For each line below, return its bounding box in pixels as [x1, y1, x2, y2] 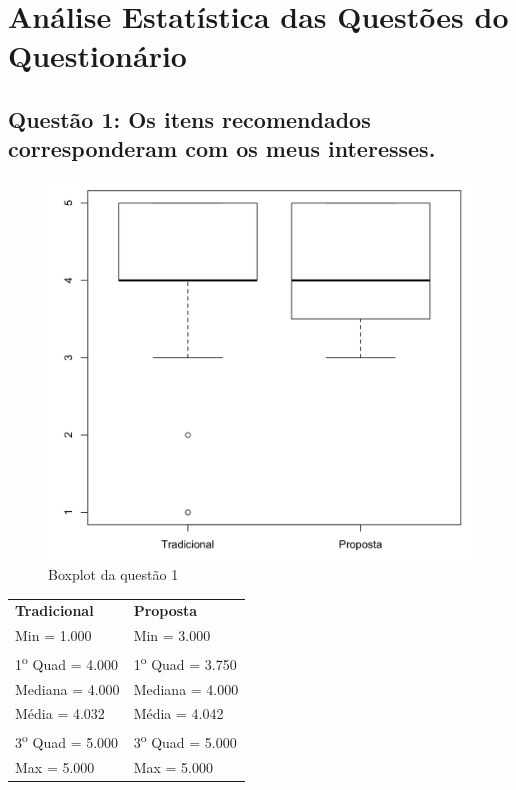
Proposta [133, 600, 198, 621]
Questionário [8, 35, 187, 76]
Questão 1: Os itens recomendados [8, 103, 371, 134]
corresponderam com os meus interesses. [8, 133, 436, 164]
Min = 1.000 [15, 625, 92, 646]
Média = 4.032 [15, 703, 105, 724]
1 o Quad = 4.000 [15, 651, 119, 674]
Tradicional [15, 600, 94, 621]
